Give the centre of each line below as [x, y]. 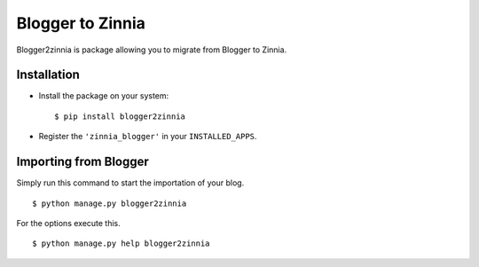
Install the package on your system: [104, 96]
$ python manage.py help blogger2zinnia [121, 243]
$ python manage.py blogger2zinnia [110, 203]
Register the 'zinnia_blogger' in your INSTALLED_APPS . [148, 137]
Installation [48, 75]
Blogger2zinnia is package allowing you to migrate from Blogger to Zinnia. [152, 50]
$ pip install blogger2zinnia [120, 116]
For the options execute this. [69, 223]
